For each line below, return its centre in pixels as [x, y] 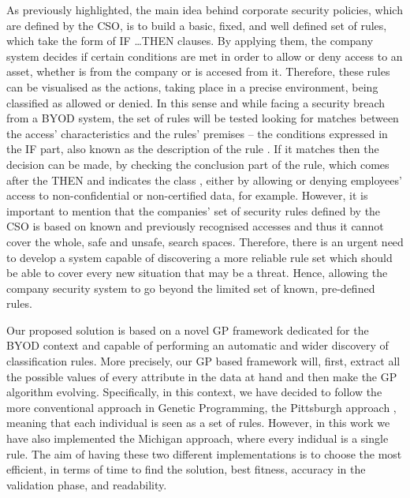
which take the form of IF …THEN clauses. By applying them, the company [190, 41]
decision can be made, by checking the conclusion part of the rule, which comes [198, 164]
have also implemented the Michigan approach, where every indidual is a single [198, 438]
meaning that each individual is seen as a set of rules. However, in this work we [198, 423]
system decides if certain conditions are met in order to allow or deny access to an [205, 56]
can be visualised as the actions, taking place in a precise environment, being [192, 86]
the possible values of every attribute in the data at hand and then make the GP [202, 376]
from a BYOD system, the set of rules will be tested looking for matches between [203, 118]
